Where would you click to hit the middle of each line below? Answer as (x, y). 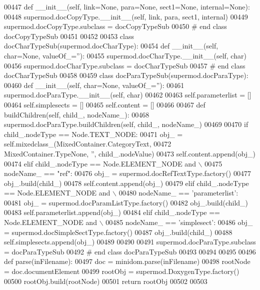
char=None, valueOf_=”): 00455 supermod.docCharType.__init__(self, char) (125, 55)
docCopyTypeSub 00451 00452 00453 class (69, 36)
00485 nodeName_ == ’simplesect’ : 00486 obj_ (179, 222)
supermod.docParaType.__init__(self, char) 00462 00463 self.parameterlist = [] (128, 95)
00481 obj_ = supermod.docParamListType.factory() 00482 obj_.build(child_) (126, 202)
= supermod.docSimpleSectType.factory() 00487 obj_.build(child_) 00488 (118, 232)
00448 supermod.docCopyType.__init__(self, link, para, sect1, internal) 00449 (126, 16)
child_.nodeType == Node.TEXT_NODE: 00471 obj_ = (93, 134)
